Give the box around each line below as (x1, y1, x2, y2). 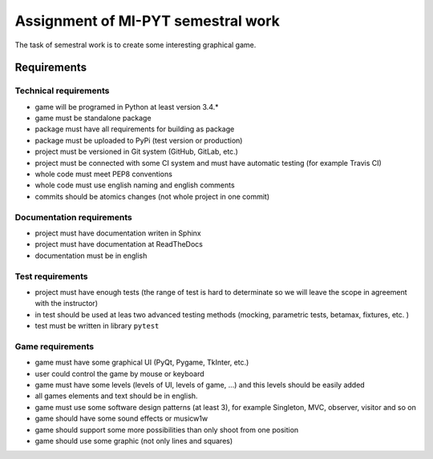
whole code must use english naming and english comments (34, 180, 236, 190)
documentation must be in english (34, 251, 148, 260)
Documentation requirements (14, 211, 132, 223)
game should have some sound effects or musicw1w (34, 413, 208, 424)
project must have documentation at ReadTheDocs (34, 240, 204, 249)
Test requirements (14, 271, 88, 282)
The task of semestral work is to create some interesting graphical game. (14, 40, 257, 50)
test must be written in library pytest (34, 321, 160, 331)
